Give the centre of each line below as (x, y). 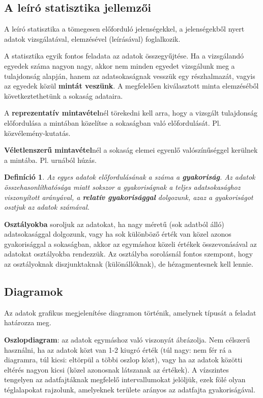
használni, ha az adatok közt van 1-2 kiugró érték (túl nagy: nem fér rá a (118, 349)
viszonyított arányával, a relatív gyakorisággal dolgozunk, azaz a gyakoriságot (129, 197)
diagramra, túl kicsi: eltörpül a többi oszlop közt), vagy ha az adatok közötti (123, 360)
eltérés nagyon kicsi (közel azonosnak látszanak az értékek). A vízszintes (116, 369)
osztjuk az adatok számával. (47, 207)
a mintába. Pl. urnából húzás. (50, 160)
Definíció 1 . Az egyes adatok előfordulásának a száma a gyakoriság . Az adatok (130, 177)
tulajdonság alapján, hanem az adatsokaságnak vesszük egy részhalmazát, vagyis (130, 76)
